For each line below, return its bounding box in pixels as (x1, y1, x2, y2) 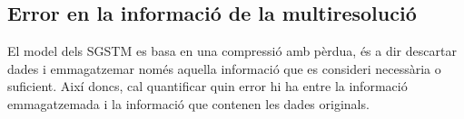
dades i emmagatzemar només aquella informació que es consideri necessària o (7, 59, 441, 78)
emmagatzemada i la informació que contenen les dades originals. (7, 94, 370, 113)
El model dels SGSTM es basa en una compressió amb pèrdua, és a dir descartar (7, 41, 457, 60)
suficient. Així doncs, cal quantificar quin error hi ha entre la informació (7, 77, 408, 96)
